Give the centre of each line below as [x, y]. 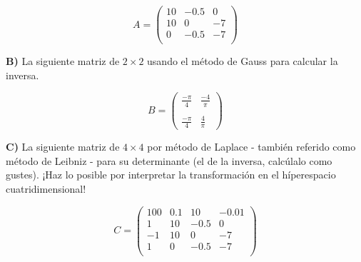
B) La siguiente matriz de [63, 61]
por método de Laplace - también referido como [251, 147]
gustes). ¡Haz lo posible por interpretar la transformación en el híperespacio [171, 175]
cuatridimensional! [46, 188]
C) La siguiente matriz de [63, 147]
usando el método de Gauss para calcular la [243, 61]
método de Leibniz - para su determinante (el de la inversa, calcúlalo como [169, 160]
